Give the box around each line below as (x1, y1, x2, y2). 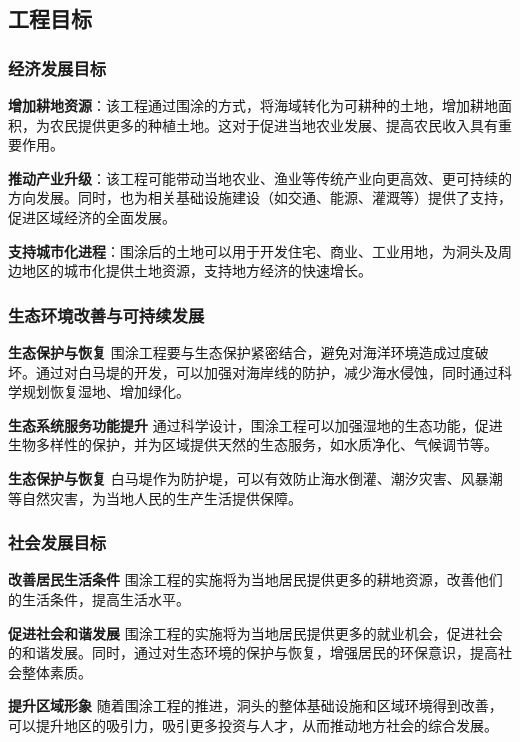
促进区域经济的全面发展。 (8, 206, 176, 227)
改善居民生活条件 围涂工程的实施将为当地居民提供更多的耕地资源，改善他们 (8, 569, 503, 590)
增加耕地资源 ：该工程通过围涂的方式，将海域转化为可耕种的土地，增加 (8, 95, 470, 115)
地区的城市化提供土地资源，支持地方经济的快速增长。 (21, 260, 372, 281)
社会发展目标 (8, 530, 107, 555)
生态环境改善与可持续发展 (8, 302, 205, 327)
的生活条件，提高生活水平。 (8, 588, 190, 609)
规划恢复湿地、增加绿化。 (21, 381, 190, 402)
